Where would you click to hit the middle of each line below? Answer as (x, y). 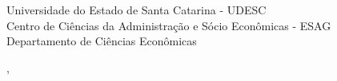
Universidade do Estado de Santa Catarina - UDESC (136, 10)
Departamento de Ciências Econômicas (102, 41)
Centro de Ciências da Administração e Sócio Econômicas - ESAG (169, 25)
